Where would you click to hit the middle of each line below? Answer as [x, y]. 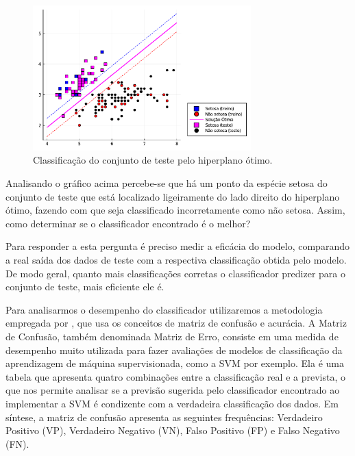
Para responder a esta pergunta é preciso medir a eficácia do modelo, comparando [177, 246]
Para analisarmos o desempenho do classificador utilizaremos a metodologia [164, 309]
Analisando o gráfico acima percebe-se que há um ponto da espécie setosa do [167, 183]
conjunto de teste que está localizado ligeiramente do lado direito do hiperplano [173, 196]
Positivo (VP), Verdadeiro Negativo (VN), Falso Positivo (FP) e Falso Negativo [173, 430]
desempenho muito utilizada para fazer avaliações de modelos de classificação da [174, 350]
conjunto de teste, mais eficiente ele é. [85, 287]
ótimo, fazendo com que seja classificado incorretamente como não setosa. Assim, [175, 210]
